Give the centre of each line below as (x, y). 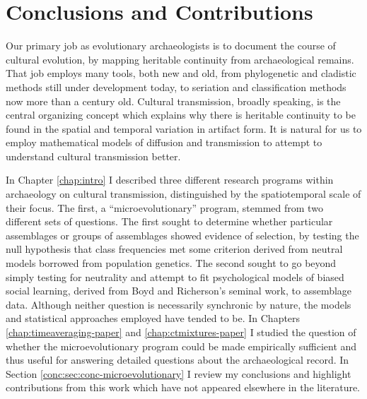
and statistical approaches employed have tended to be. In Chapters (153, 318)
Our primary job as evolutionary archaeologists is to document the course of (171, 46)
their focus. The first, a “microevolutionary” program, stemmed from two (164, 207)
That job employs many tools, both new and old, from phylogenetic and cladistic (181, 73)
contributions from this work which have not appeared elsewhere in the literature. (183, 387)
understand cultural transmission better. (93, 156)
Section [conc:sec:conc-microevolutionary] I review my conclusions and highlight (179, 373)
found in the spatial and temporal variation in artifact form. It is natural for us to (184, 128)
